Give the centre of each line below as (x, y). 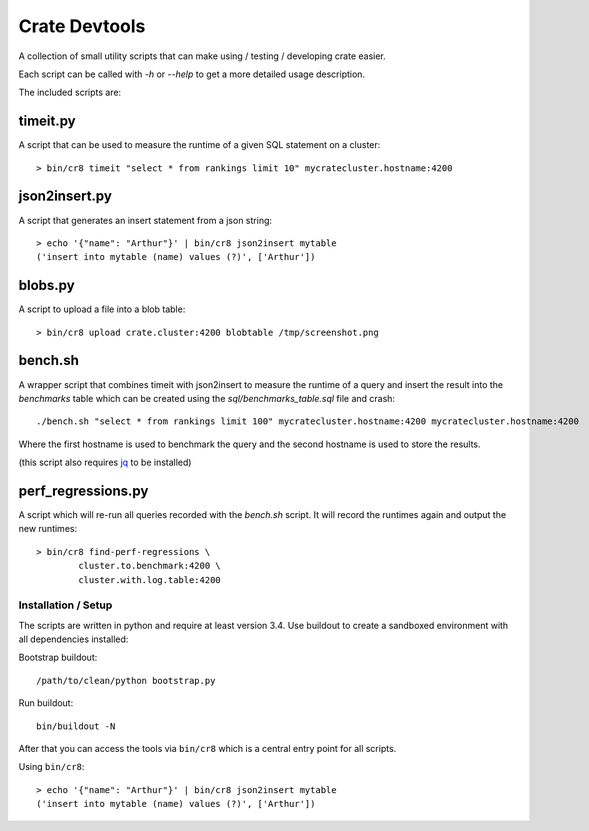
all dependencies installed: (73, 639)
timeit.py (47, 121)
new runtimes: (48, 529)
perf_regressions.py (83, 490)
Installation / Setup (65, 605)
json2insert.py (65, 196)
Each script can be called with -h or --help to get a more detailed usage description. (191, 74)
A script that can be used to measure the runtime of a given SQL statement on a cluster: (199, 145)
